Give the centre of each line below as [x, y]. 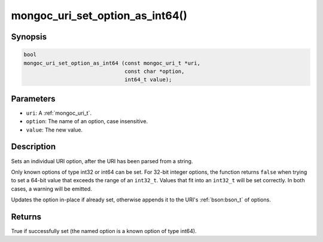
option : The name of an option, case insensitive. [87, 121]
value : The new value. [54, 130]
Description [33, 147]
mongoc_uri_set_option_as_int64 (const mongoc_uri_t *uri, [112, 63]
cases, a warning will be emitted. [51, 189]
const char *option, [155, 71]
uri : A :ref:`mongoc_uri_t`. [59, 113]
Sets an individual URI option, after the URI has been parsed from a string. [102, 161]
